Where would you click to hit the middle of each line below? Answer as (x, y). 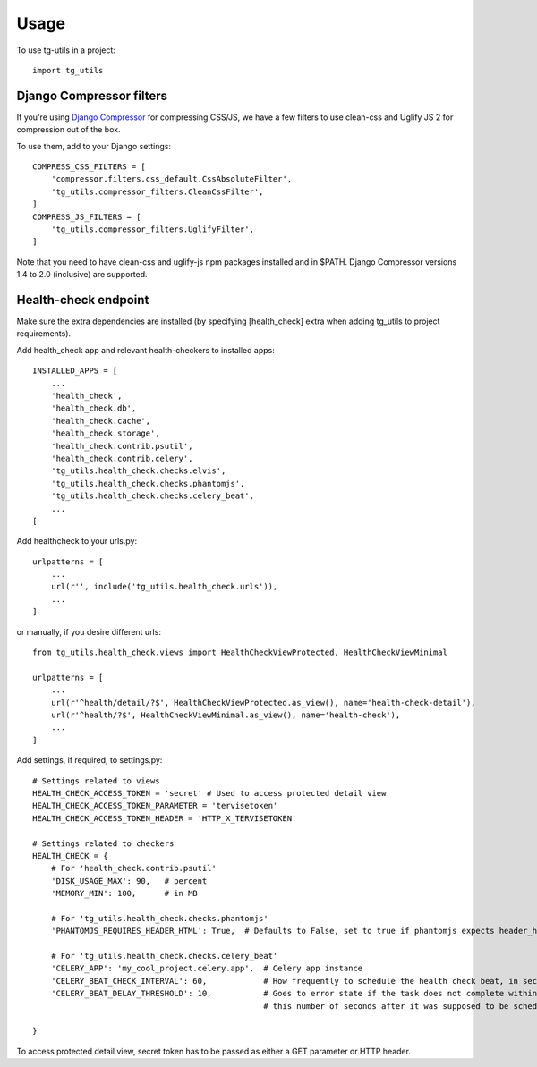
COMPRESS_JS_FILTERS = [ (87, 216)
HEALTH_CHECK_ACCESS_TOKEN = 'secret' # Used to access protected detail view (209, 793)
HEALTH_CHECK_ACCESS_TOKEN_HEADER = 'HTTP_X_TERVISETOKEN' (165, 818)
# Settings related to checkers (103, 843)
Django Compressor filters (92, 95)
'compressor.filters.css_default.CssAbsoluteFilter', (171, 179)
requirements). (44, 334)
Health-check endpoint (83, 300)
